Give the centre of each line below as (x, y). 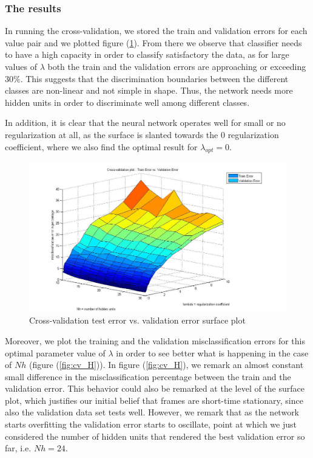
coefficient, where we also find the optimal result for (101, 146)
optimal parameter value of (55, 352)
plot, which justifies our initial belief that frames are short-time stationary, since (154, 400)
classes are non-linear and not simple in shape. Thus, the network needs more (149, 90)
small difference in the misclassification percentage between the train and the (148, 376)
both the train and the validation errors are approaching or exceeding (177, 66)
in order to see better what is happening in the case (212, 352)
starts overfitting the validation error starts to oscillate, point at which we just (151, 424)
